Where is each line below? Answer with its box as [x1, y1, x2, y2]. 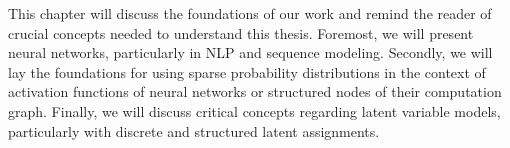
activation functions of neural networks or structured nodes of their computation [8, 81, 502, 102]
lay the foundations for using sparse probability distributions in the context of [8, 61, 486, 82]
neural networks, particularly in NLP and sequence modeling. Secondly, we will [8, 42, 493, 63]
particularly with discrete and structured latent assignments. [8, 120, 380, 141]
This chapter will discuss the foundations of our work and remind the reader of [8, 3, 492, 23]
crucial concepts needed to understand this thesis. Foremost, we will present [8, 22, 474, 43]
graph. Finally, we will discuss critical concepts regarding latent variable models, [8, 100, 501, 121]
